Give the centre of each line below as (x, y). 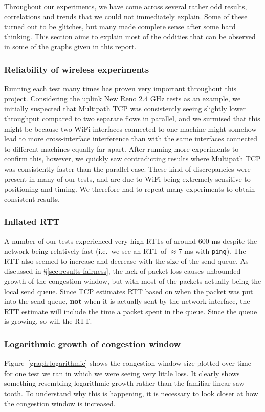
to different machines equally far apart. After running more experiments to (122, 148)
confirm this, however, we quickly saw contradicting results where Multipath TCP (132, 159)
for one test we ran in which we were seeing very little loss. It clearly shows (122, 373)
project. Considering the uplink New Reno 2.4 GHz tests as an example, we (123, 98)
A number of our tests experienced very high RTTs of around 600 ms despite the (131, 241)
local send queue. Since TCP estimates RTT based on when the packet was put (129, 291)
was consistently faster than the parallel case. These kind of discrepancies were (127, 168)
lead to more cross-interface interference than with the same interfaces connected (131, 139)
